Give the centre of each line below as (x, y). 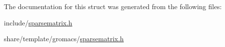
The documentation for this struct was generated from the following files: (113, 6)
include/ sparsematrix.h (38, 22)
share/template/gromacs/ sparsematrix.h (64, 39)
